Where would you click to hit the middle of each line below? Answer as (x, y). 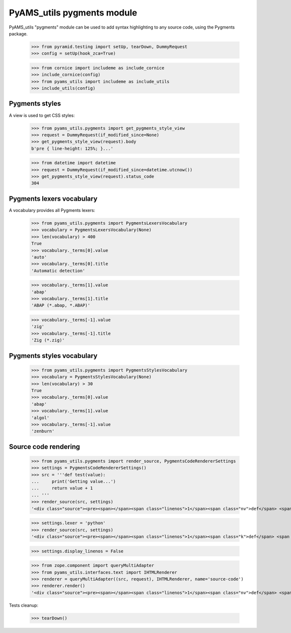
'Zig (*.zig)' (48, 340)
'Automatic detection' (58, 271)
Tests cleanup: (24, 605)
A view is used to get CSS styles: (42, 115)
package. (18, 33)
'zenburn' (43, 431)
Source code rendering (44, 446)
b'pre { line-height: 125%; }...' (72, 148)
